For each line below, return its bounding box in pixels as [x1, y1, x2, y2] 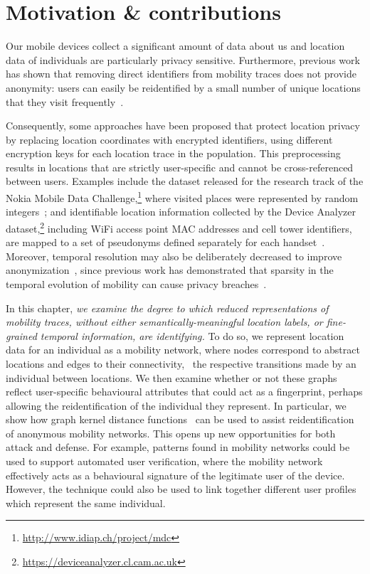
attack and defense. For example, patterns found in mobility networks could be [6, 440, 350, 455]
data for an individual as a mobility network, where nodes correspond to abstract [6, 342, 360, 357]
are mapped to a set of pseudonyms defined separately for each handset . [6, 235, 325, 250]
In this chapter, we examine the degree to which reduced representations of [6, 300, 329, 315]
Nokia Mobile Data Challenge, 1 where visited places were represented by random [6, 188, 359, 205]
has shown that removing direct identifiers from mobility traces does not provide [6, 66, 356, 81]
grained [6, 328, 37, 343]
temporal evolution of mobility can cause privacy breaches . [6, 276, 267, 291]
